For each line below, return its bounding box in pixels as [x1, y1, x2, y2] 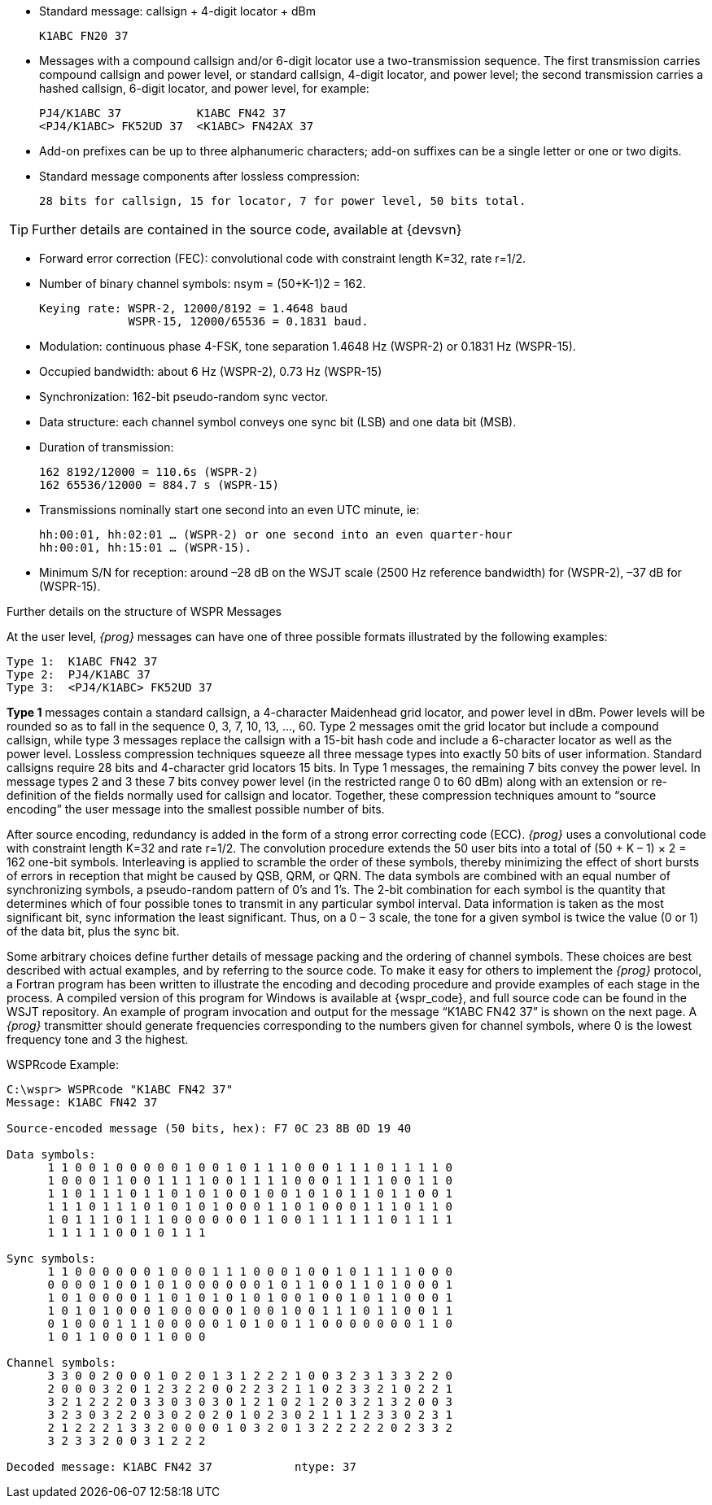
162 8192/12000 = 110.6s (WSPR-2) [39, 465, 259, 478]
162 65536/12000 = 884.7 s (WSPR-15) [39, 478, 280, 491]
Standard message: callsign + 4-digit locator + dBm [39, 4, 317, 18]
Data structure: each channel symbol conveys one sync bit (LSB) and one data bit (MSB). [39, 415, 517, 429]
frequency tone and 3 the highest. [7, 1032, 189, 1046]
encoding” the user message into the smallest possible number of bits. [7, 802, 385, 816]
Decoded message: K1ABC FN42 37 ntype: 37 [7, 1460, 356, 1473]
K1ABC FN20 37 [39, 29, 129, 42]
